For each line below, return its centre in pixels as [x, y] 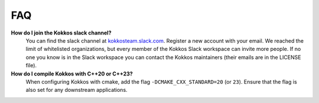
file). [31, 66]
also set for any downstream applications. [77, 90]
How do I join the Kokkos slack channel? [61, 33]
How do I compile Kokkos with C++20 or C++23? [72, 74]
